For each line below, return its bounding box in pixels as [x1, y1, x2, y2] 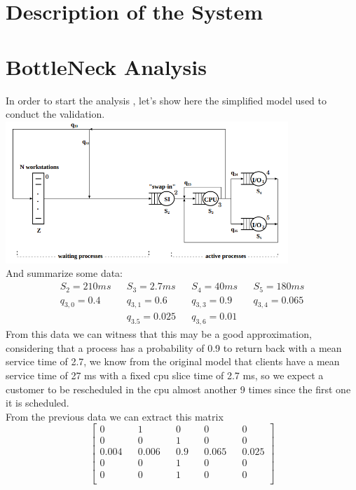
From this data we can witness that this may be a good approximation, [6, 327, 312, 341]
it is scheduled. [6, 395, 69, 410]
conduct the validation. [6, 107, 105, 121]
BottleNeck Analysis [6, 52, 207, 81]
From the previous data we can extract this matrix [6, 409, 224, 423]
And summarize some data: [6, 266, 123, 280]
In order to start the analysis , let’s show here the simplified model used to [6, 93, 327, 107]
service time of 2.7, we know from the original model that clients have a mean [6, 354, 340, 369]
